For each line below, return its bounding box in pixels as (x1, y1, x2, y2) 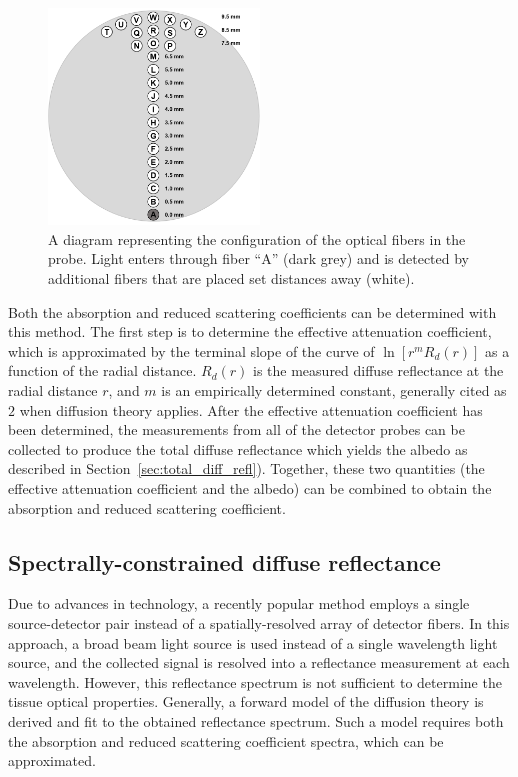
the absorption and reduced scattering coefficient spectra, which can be (8, 730, 444, 751)
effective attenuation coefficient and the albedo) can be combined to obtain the (8, 477, 492, 498)
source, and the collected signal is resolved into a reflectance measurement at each (8, 652, 510, 673)
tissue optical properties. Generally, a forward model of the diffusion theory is (8, 691, 484, 712)
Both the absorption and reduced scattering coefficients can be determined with (8, 301, 497, 322)
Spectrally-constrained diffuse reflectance (8, 546, 441, 577)
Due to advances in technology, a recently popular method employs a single (8, 593, 470, 614)
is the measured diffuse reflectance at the (253, 360, 504, 381)
